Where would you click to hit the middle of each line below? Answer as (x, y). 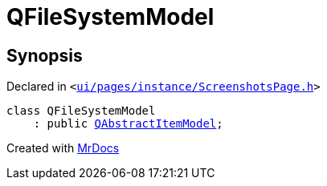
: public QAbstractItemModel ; (128, 124)
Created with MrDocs (63, 148)
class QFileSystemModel (81, 111)
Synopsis (45, 55)
